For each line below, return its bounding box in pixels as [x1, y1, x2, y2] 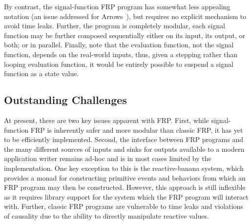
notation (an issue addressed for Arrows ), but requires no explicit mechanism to [4, 11, 247, 21]
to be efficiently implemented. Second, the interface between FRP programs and [4, 134, 243, 144]
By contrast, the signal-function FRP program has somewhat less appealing [4, 1, 231, 11]
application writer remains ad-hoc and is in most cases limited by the [4, 153, 211, 163]
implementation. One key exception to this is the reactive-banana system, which [4, 163, 244, 173]
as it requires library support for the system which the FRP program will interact [4, 191, 249, 202]
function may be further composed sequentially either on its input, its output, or [4, 30, 246, 40]
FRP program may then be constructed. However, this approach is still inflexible [4, 182, 246, 192]
